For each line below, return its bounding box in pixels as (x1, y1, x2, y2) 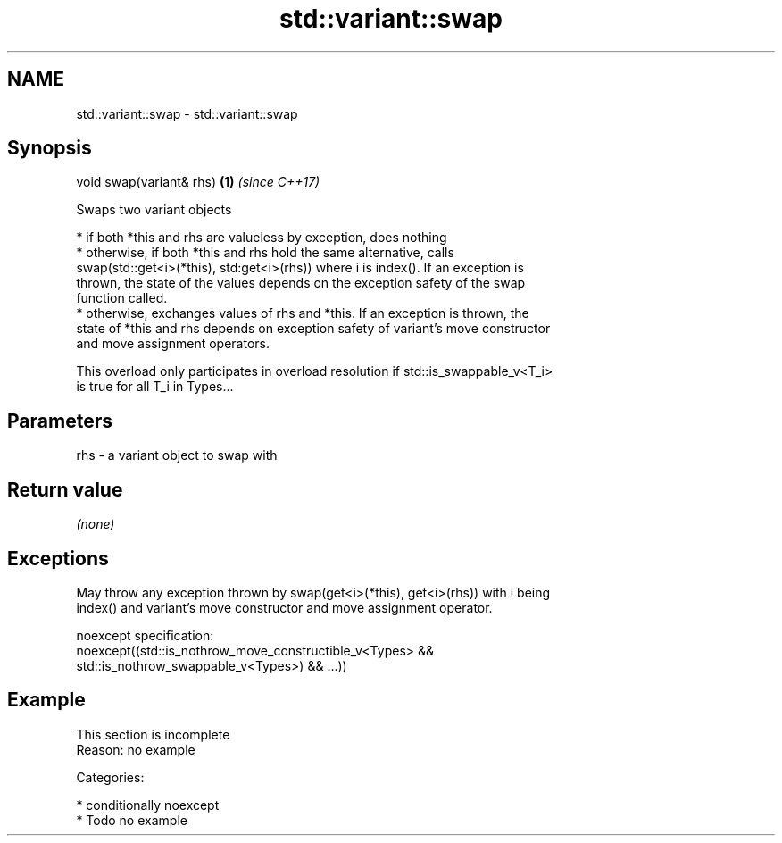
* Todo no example (76, 812, 187, 828)
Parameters (7, 409, 112, 432)
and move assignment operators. (76, 336, 270, 352)
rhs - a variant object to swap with (76, 447, 278, 463)
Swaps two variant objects (76, 202, 232, 218)
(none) (76, 516, 115, 532)
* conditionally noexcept (76, 797, 220, 813)
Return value (7, 478, 123, 501)
